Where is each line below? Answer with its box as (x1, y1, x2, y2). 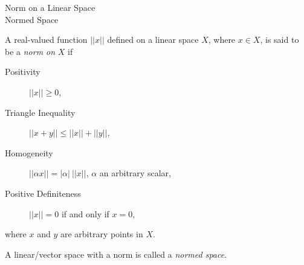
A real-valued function (5, 33, 88, 46)
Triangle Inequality (5, 106, 76, 118)
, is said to (260, 33, 299, 46)
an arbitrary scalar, (99, 167, 171, 179)
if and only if (61, 207, 109, 220)
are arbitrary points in (60, 228, 143, 240)
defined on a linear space (107, 33, 199, 46)
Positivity (5, 65, 40, 78)
